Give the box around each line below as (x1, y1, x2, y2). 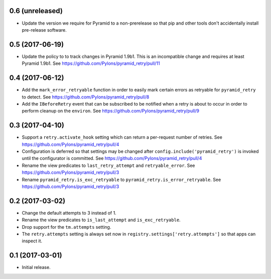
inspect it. (22, 238, 43, 244)
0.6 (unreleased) (9, 7, 63, 15)
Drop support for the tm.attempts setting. (22, 224, 111, 230)
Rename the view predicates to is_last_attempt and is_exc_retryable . (22, 217, 181, 223)
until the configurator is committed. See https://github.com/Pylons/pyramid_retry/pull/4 (22, 155, 202, 161)
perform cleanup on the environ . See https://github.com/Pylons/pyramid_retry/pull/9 (22, 108, 199, 114)
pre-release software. (22, 27, 67, 33)
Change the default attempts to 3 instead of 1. (22, 210, 116, 216)
